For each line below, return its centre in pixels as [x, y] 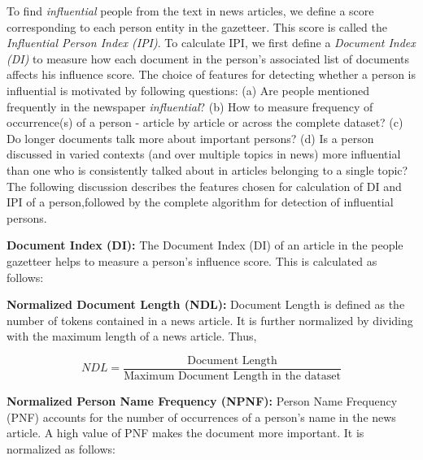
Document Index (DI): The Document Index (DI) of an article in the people [205, 245]
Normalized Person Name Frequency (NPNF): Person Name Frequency [202, 400]
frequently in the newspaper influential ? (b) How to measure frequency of [190, 106]
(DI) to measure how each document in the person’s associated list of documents [208, 58]
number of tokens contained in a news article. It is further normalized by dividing [210, 320]
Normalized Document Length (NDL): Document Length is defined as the [206, 304]
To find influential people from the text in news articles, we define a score [190, 11]
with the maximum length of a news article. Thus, [132, 336]
